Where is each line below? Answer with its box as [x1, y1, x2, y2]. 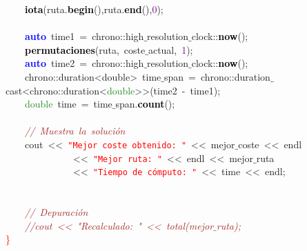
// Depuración [25, 205, 88, 219]
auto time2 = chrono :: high [25, 56, 144, 70]
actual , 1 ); [148, 42, 193, 57]
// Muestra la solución [25, 123, 126, 138]
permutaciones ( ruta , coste [25, 42, 146, 57]
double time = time [25, 97, 112, 111]
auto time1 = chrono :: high [25, 29, 144, 43]
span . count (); [115, 97, 175, 111]
